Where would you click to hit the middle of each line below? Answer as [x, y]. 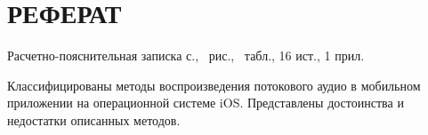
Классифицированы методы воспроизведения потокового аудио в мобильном [214, 85]
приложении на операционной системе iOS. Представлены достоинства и [206, 103]
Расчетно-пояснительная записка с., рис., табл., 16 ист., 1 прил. [186, 56]
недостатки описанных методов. [94, 119]
